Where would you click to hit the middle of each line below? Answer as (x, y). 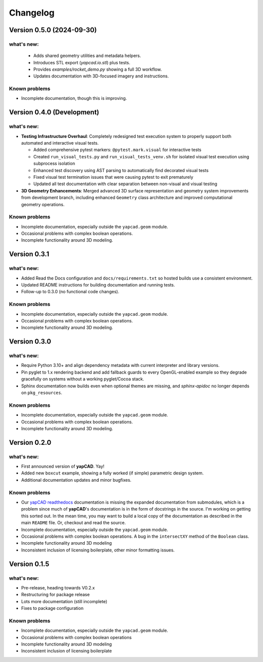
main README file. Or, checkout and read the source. (74, 523)
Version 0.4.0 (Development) (54, 112)
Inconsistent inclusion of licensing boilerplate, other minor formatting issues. (98, 550)
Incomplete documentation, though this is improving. (74, 98)
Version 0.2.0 (30, 443)
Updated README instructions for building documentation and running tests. (98, 284)
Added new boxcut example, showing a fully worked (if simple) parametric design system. (113, 473)
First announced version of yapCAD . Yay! (63, 466)
